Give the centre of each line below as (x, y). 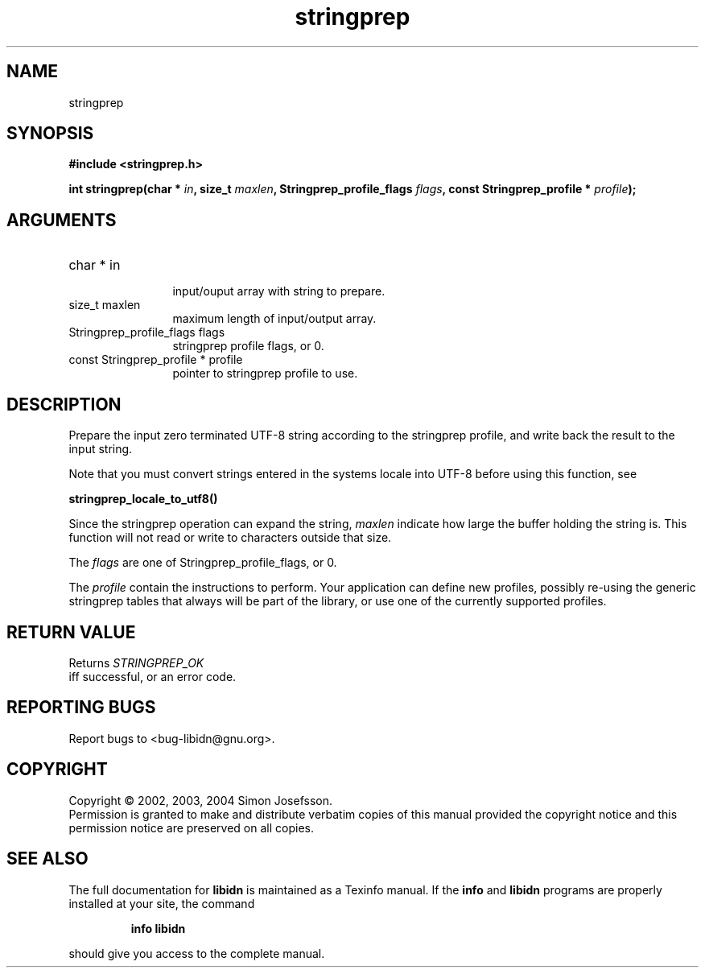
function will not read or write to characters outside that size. (230, 538)
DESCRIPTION (64, 404)
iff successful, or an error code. (153, 676)
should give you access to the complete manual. (197, 953)
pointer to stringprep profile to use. (265, 374)
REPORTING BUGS (81, 708)
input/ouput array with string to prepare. (279, 291)
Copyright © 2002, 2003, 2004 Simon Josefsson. (201, 800)
